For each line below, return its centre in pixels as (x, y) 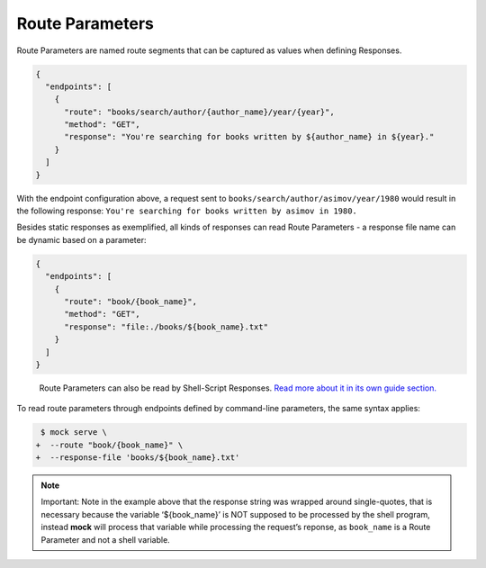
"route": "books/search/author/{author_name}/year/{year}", (199, 112)
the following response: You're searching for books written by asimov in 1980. (187, 211)
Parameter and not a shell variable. (105, 539)
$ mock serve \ (74, 433)
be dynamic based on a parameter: (81, 239)
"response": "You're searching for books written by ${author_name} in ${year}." (249, 137)
